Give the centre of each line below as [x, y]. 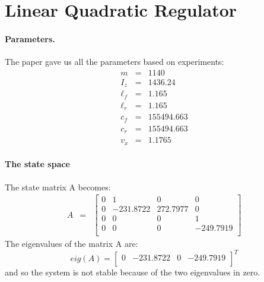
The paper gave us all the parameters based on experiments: [114, 62]
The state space [37, 164]
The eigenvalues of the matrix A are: [71, 244]
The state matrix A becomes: [58, 187]
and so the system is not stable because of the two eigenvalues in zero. [133, 272]
